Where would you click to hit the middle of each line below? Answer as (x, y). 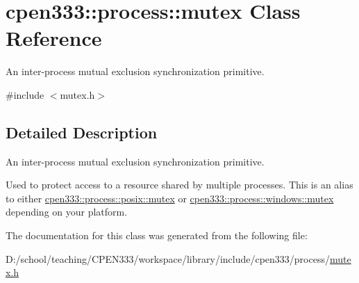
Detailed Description (82, 132)
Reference (54, 38)
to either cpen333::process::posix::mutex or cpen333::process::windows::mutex (170, 198)
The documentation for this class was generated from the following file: (157, 235)
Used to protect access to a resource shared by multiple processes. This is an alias (179, 185)
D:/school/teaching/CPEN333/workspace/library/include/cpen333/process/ (168, 258)
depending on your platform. (67, 212)
